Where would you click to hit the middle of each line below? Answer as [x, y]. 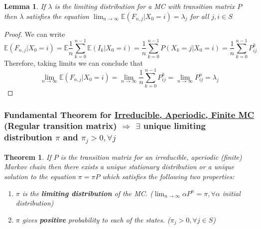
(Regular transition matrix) [61, 126]
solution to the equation [40, 176]
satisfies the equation [58, 16]
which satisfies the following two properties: [168, 176]
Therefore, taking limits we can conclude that [73, 63]
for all [199, 16]
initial [231, 193]
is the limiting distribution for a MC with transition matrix [145, 6]
